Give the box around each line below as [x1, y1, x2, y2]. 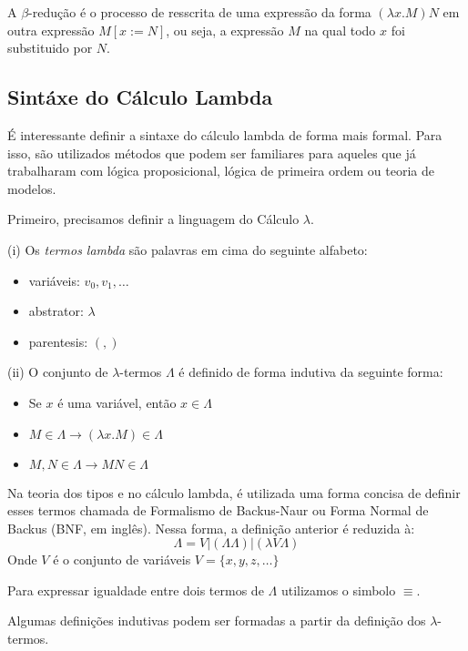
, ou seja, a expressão [166, 20, 284, 39]
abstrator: [28, 301, 84, 320]
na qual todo [304, 20, 376, 39]
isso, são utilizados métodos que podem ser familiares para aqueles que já [7, 143, 416, 162]
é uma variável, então [57, 392, 177, 412]
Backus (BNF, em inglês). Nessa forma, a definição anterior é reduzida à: [7, 518, 415, 537]
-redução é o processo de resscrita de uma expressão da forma [28, 3, 371, 21]
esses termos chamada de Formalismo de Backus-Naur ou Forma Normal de [7, 501, 429, 520]
